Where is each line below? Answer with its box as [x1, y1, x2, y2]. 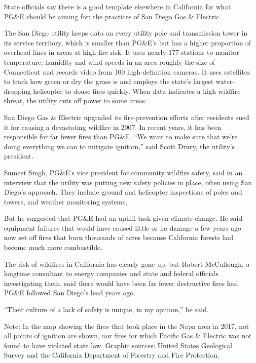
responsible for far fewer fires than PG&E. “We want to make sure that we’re [4, 131, 238, 142]
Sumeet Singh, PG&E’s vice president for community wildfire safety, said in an [4, 167, 243, 177]
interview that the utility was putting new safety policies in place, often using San [4, 177, 252, 187]
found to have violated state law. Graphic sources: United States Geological [4, 340, 232, 350]
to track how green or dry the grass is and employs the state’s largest [4, 76, 214, 86]
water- [216, 76, 235, 86]
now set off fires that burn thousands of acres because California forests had [4, 232, 234, 242]
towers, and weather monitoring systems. [4, 196, 128, 206]
